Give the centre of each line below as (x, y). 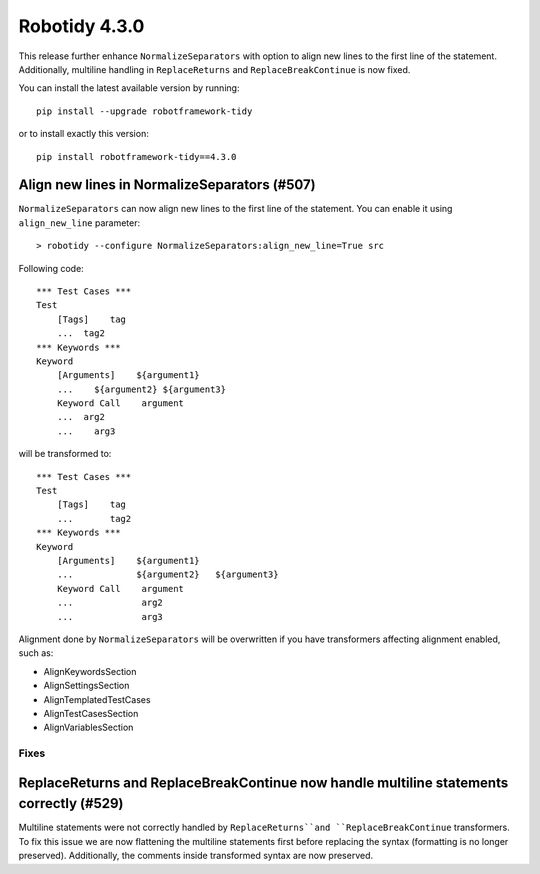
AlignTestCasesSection (91, 713)
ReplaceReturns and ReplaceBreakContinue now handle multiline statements (263, 782)
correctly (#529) (71, 803)
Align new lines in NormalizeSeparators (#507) (167, 185)
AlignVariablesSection (88, 727)
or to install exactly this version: (83, 134)
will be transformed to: (65, 454)
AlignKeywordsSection (90, 671)
